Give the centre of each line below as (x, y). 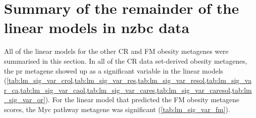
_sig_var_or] (25, 99)
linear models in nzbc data (97, 27)
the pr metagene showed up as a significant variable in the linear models (114, 70)
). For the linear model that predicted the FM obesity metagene (142, 99)
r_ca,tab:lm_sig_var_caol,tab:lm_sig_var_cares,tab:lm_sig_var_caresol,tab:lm (128, 90)
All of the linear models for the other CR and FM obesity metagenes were (116, 51)
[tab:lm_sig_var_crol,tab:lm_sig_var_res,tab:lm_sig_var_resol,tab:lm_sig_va (129, 80)
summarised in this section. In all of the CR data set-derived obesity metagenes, (126, 60)
